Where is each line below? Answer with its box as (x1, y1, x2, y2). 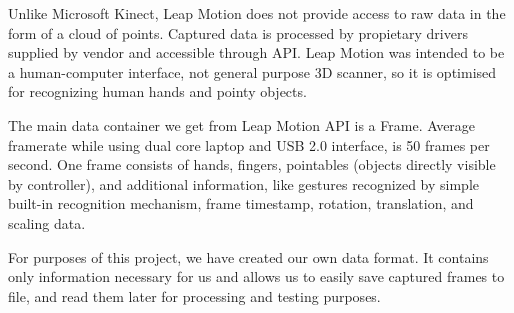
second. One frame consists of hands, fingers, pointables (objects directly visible (8, 154, 496, 175)
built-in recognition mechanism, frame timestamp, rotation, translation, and (8, 193, 474, 214)
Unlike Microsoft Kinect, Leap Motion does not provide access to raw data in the (8, 3, 506, 23)
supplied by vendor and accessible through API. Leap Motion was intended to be (8, 42, 505, 63)
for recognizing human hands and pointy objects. (8, 81, 307, 102)
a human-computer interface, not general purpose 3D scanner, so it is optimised (8, 61, 497, 82)
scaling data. (8, 212, 86, 233)
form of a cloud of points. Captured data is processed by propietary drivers (8, 22, 468, 43)
